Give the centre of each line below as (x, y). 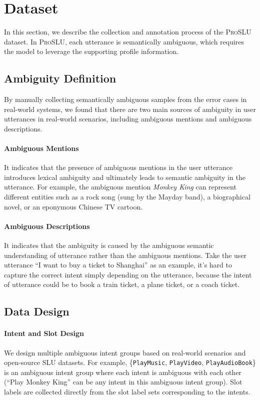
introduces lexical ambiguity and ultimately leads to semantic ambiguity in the (125, 177)
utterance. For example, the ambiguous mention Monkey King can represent (120, 187)
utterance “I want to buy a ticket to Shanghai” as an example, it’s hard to (118, 265)
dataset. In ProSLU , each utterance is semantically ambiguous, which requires (124, 41)
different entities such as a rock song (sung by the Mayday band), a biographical (127, 197)
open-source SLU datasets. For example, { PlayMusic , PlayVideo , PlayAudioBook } (130, 362)
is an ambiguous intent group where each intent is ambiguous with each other (123, 372)
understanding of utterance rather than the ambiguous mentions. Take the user (125, 255)
